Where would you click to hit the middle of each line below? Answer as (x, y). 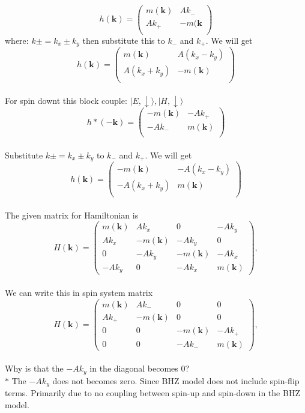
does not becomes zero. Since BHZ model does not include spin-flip (176, 380)
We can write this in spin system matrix (79, 292)
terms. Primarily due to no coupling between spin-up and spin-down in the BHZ (152, 393)
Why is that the (34, 368)
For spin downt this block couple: (66, 100)
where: (17, 40)
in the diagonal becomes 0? (140, 368)
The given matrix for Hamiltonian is (72, 215)
